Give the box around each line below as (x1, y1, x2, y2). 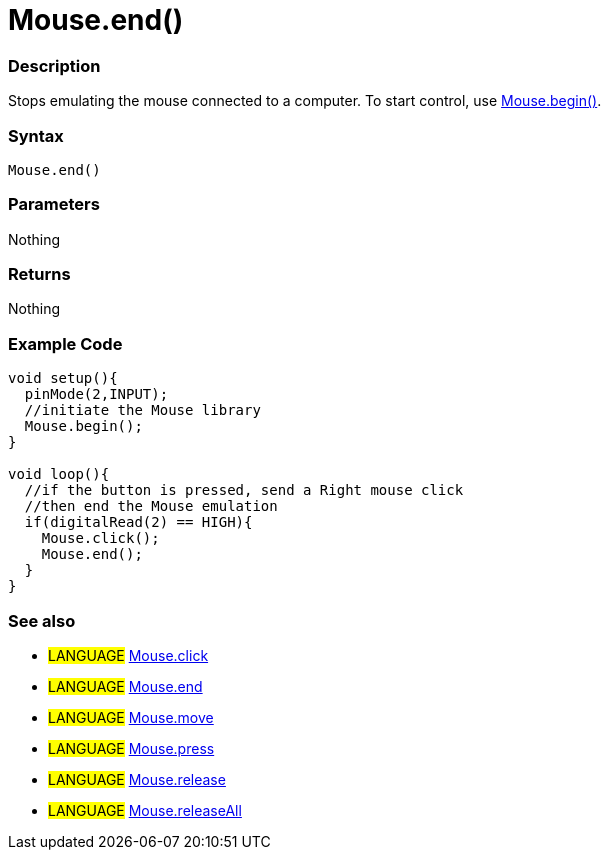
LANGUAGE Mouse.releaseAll (48, 801, 242, 819)
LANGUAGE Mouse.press (48, 739, 215, 757)
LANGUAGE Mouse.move (48, 708, 214, 726)
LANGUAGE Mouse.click (48, 646, 209, 664)
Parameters (8, 194, 100, 215)
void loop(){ (8, 466, 110, 483)
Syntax (8, 125, 64, 146)
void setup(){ (8, 370, 118, 387)
